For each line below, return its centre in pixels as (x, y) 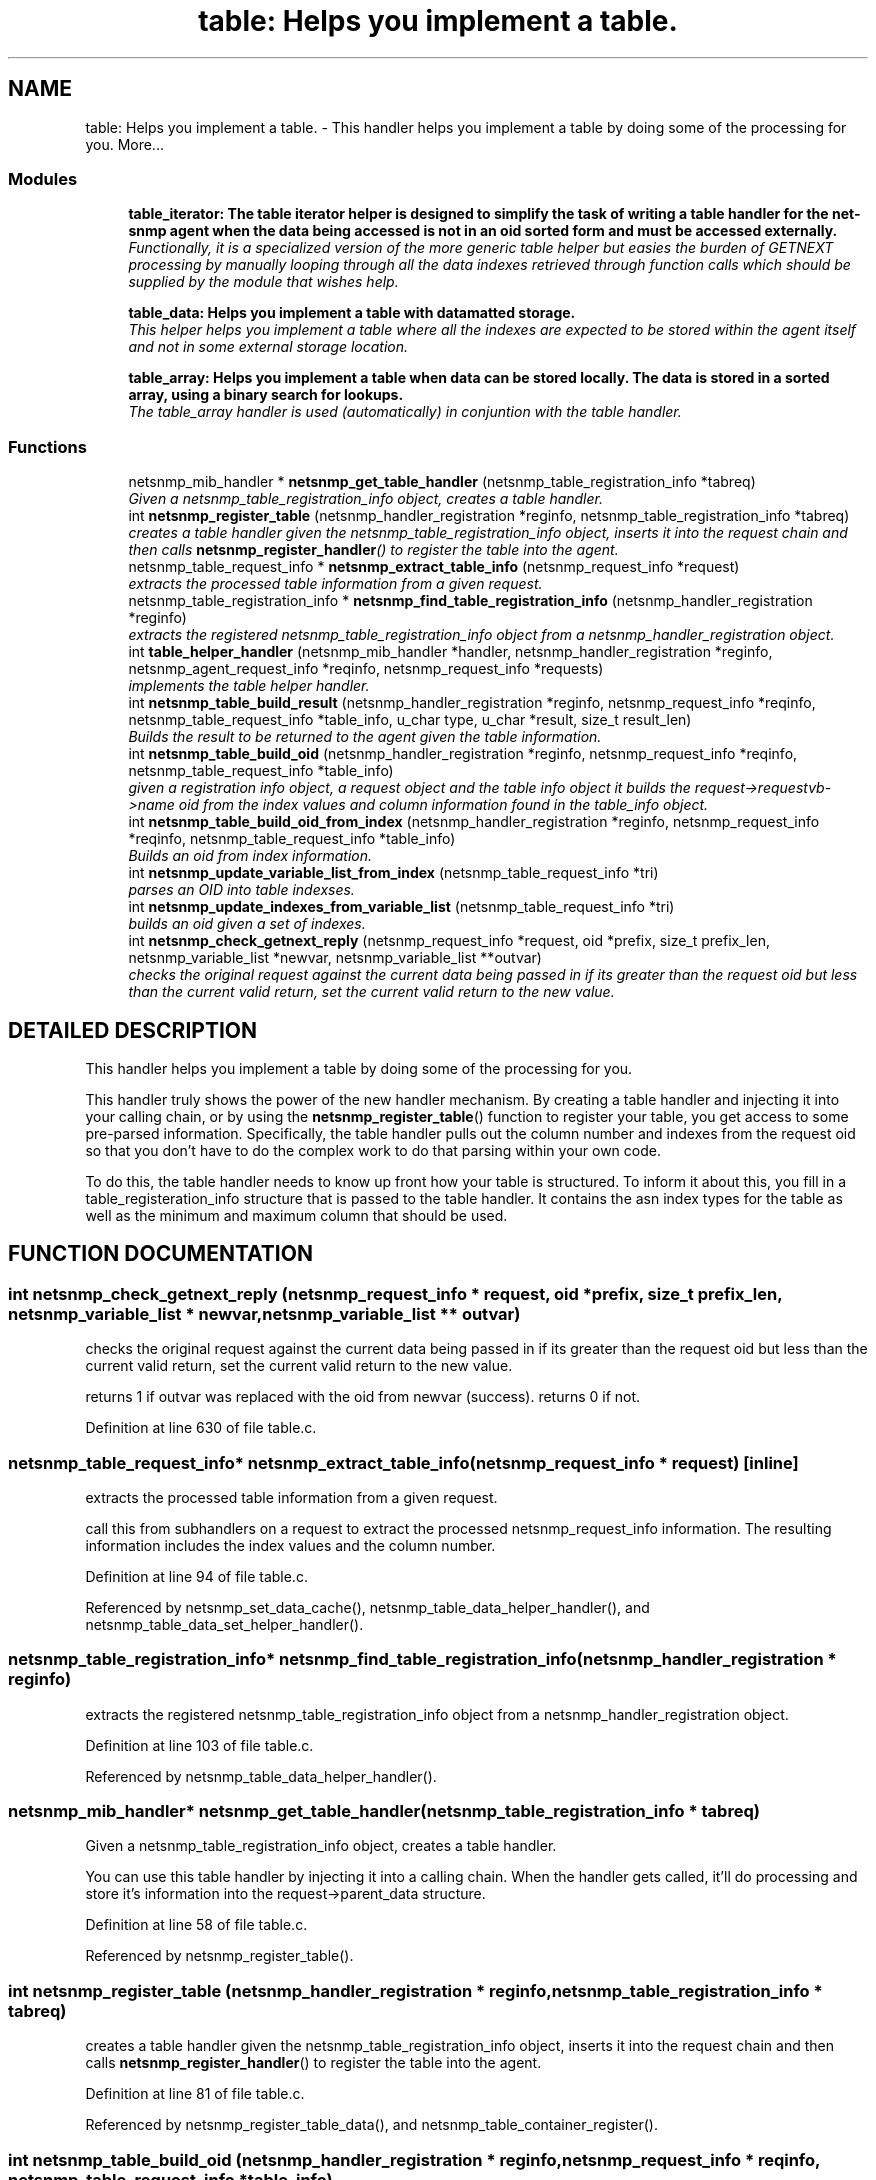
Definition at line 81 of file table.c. (195, 2094)
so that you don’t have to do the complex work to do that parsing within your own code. (373, 1150)
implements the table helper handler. (249, 686)
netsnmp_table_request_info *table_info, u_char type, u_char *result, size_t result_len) (410, 720)
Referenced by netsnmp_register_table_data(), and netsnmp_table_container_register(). (371, 2125)
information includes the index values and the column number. (290, 1545)
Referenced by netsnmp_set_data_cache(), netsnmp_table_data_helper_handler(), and (367, 1607)
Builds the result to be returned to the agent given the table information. (365, 737)
